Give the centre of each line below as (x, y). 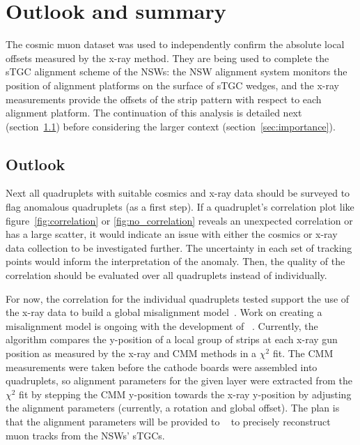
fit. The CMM (303, 353)
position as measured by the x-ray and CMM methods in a (131, 353)
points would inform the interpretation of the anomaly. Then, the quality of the (175, 261)
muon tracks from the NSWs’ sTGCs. (85, 435)
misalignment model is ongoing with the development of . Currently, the (162, 325)
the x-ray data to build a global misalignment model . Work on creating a (164, 312)
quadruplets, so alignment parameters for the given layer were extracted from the (179, 380)
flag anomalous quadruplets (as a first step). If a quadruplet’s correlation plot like (180, 207)
